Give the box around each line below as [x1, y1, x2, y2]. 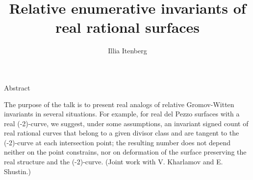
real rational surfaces [55, 17, 200, 37]
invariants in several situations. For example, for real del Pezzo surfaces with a [4, 109, 240, 119]
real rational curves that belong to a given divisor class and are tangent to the [4, 128, 239, 138]
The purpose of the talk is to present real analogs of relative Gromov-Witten [4, 99, 234, 109]
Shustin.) [4, 166, 31, 176]
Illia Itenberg [108, 45, 147, 56]
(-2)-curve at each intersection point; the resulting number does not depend [4, 137, 230, 147]
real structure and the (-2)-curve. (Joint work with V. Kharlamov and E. [4, 157, 223, 167]
